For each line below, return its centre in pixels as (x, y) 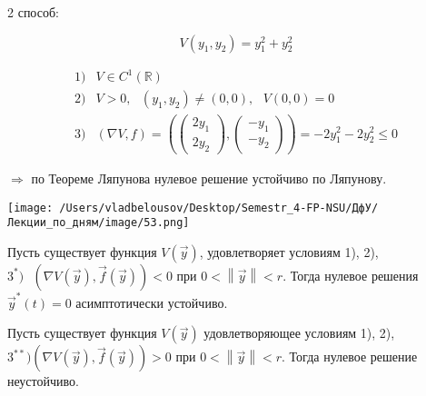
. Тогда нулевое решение (350, 356)
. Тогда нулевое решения (351, 275)
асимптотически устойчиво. (152, 302)
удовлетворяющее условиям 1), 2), (299, 333)
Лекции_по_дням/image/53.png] (99, 223)
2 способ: (33, 12)
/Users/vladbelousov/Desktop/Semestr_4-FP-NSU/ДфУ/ (219, 208)
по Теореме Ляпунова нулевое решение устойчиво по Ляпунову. (209, 178)
